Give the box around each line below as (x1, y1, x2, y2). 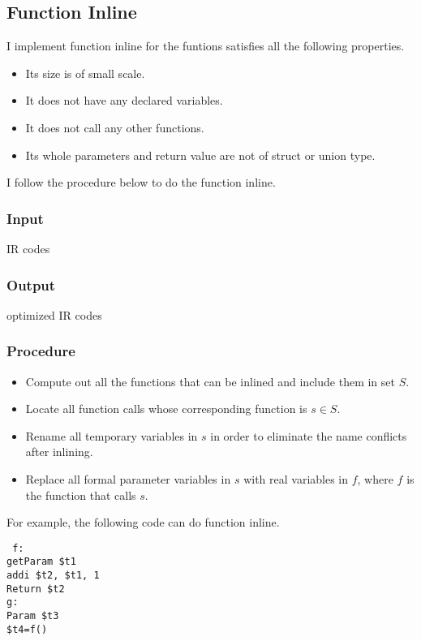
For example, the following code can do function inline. (6, 514, 280, 531)
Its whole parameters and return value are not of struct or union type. (25, 146, 376, 163)
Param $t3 (6, 610, 59, 622)
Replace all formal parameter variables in (25, 470, 231, 487)
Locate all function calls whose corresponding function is (25, 400, 307, 417)
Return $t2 (6, 583, 65, 595)
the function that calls (25, 486, 136, 503)
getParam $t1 (6, 556, 76, 568)
